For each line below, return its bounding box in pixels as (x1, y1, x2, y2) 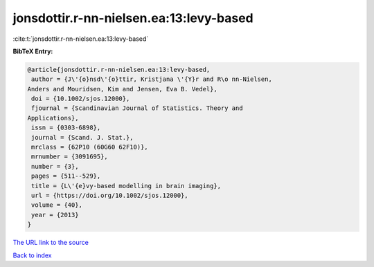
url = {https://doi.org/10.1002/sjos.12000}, (31, 192, 188, 199)
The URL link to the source (12, 239, 89, 247)
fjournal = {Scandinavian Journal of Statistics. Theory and (31, 104, 243, 112)
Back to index (12, 251, 52, 259)
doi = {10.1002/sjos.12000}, (31, 95, 130, 103)
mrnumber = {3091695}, (31, 153, 109, 160)
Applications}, (27, 114, 79, 122)
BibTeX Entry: (12, 47, 53, 55)
